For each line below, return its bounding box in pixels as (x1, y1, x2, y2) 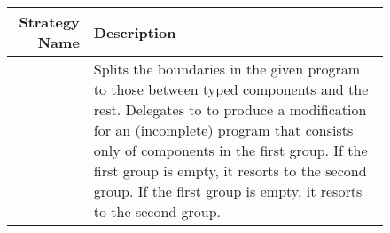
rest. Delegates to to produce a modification (93, 99, 367, 120)
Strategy (19, 12, 80, 32)
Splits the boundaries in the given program (93, 58, 361, 79)
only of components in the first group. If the (93, 140, 368, 160)
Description (93, 21, 176, 43)
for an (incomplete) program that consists (93, 120, 354, 140)
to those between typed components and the (93, 79, 369, 99)
